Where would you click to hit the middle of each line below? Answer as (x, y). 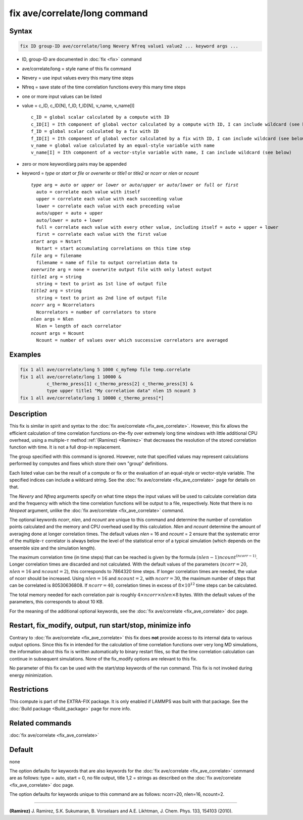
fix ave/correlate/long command (79, 13)
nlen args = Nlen (52, 319)
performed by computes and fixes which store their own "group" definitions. (89, 464)
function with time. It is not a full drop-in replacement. (65, 447)
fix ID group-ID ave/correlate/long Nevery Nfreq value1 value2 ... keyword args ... (129, 46)
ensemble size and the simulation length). (53, 548)
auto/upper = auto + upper (69, 213)
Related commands (40, 723)
